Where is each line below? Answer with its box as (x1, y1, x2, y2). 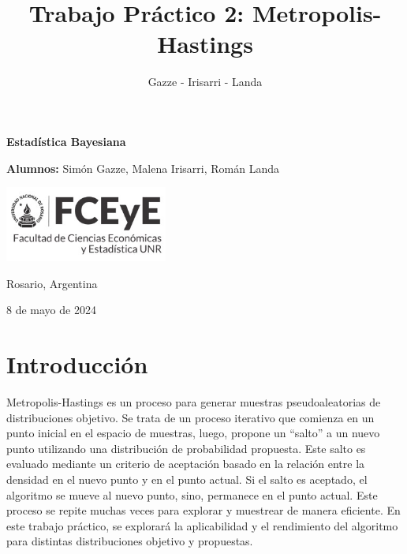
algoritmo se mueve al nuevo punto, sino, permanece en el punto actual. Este (6, 486, 378, 503)
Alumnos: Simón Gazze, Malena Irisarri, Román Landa (6, 159, 279, 176)
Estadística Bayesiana (6, 133, 126, 149)
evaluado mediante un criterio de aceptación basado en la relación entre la (6, 455, 365, 472)
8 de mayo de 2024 (6, 301, 96, 318)
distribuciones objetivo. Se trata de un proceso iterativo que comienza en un (6, 409, 375, 425)
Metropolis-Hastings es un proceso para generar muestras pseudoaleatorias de (6, 394, 381, 410)
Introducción (6, 348, 148, 380)
